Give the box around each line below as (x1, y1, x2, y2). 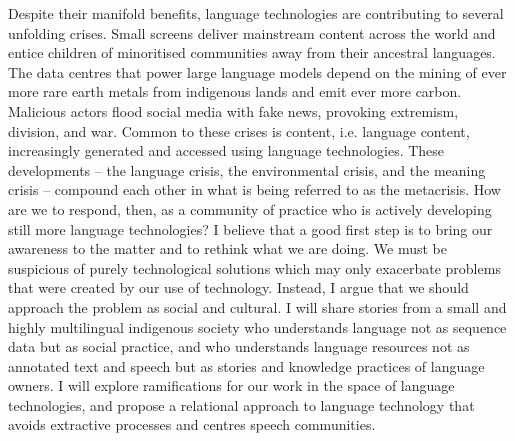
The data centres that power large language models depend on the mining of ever (8, 61, 507, 82)
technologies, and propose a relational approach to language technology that (8, 394, 475, 415)
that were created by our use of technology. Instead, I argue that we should (8, 277, 469, 298)
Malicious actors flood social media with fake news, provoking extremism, (8, 100, 459, 121)
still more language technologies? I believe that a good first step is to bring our (8, 218, 493, 239)
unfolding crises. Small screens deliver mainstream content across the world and (8, 22, 496, 43)
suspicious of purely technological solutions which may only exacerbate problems (8, 257, 501, 278)
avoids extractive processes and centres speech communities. (8, 414, 376, 435)
